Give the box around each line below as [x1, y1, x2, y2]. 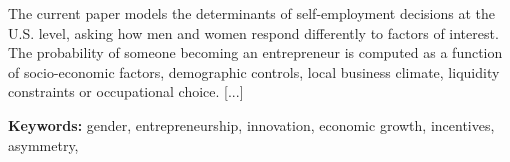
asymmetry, [8, 134, 79, 155]
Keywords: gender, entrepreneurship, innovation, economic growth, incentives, [8, 114, 495, 135]
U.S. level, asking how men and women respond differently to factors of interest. [8, 22, 499, 43]
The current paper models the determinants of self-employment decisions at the [8, 3, 496, 23]
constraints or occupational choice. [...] [8, 81, 244, 102]
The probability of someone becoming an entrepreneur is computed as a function [8, 42, 503, 63]
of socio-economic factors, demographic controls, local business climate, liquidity [8, 61, 500, 82]
